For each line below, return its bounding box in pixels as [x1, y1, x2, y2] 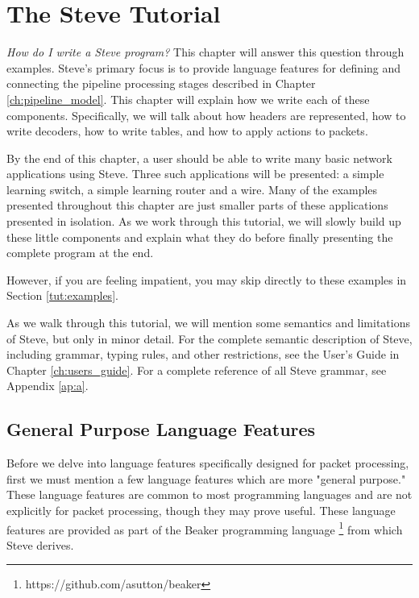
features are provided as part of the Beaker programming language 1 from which [6, 518, 403, 538]
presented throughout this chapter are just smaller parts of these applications [6, 197, 388, 214]
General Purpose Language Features [6, 417, 316, 442]
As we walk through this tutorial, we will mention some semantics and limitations [6, 314, 411, 331]
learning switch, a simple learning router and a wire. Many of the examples [6, 181, 378, 197]
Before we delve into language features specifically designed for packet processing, [6, 455, 409, 471]
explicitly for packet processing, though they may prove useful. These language [6, 501, 396, 518]
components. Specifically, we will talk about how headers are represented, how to [6, 106, 406, 123]
